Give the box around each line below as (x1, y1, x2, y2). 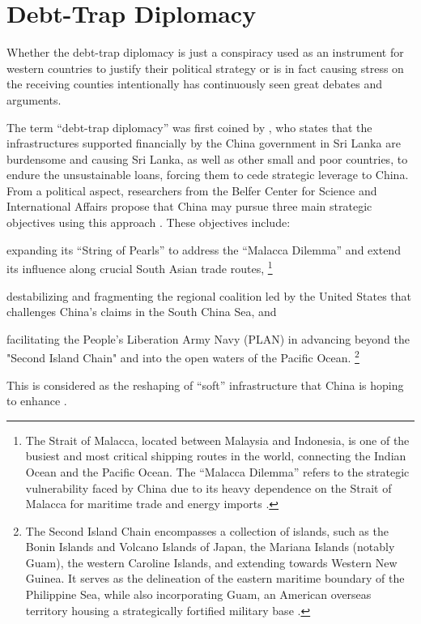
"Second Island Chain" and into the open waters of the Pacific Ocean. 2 (6, 347, 359, 365)
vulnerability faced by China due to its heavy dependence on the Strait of (25, 479, 392, 496)
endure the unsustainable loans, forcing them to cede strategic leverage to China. (6, 166, 409, 183)
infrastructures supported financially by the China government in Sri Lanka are (6, 135, 401, 152)
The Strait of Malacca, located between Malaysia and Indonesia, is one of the (25, 431, 410, 448)
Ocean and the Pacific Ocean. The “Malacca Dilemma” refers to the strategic (25, 463, 410, 480)
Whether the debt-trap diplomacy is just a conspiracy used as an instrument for (6, 44, 404, 61)
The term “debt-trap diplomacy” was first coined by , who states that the (6, 118, 372, 135)
